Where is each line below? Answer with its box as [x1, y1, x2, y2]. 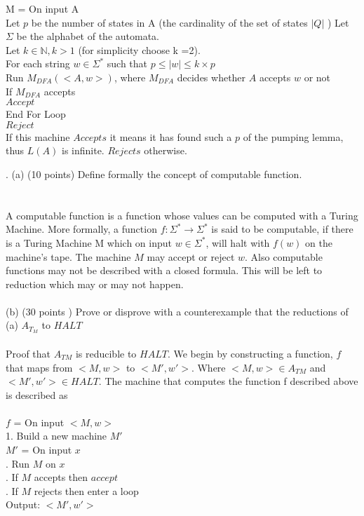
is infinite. [61, 143, 105, 158]
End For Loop [6, 107, 66, 121]
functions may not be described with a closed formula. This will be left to [6, 263, 323, 278]
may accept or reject [147, 249, 235, 264]
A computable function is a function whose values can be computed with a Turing [6, 208, 358, 222]
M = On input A [6, 1, 79, 15]
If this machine [6, 129, 70, 144]
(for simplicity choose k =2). [78, 42, 201, 57]
